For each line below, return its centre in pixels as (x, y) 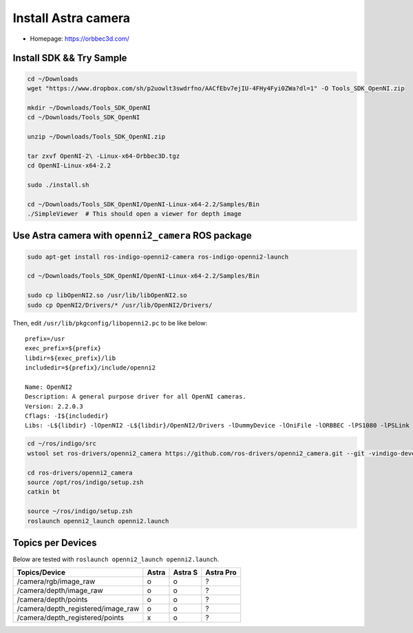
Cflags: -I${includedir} (67, 416)
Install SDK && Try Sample (70, 58)
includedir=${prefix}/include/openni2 (91, 368)
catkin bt (44, 492)
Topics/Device (41, 572)
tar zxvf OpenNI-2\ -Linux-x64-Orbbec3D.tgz (104, 156)
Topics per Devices (55, 542)
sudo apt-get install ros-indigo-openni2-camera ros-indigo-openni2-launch (158, 257)
